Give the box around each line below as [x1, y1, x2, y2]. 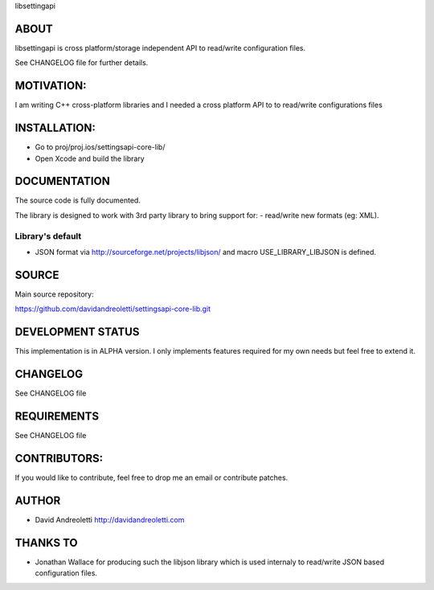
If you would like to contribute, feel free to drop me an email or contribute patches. [14, 473, 289, 482]
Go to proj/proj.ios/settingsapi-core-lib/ [35, 142, 166, 152]
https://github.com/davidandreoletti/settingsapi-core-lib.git [14, 304, 211, 313]
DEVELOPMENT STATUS [14, 326, 140, 339]
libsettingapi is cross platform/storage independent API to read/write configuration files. [14, 43, 305, 52]
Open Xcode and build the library [35, 154, 145, 163]
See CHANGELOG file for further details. [14, 58, 149, 68]
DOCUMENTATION [14, 174, 110, 188]
